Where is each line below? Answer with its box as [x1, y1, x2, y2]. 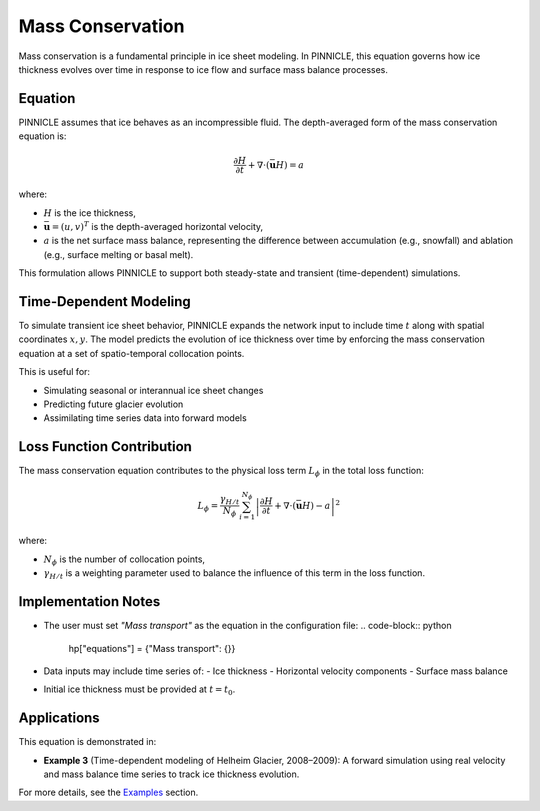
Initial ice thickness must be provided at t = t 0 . [43, 683, 236, 698]
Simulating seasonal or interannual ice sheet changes [43, 384, 264, 396]
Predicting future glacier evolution [43, 398, 184, 410]
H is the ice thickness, [43, 206, 137, 219]
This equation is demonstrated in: [18, 736, 157, 748]
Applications [18, 710, 100, 727]
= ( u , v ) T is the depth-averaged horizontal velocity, [51, 220, 264, 232]
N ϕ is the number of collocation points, [43, 553, 205, 567]
